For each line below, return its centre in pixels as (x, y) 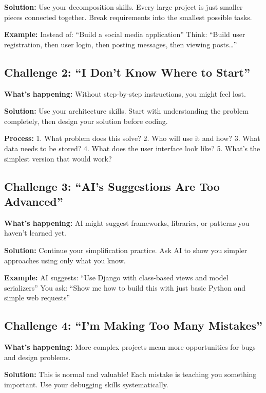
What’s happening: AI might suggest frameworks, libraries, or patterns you (127, 222)
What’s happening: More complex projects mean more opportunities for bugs (130, 347)
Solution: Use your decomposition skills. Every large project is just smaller (123, 7)
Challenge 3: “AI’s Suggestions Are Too (112, 186)
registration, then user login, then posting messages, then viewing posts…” (121, 44)
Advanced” (34, 201)
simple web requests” (37, 298)
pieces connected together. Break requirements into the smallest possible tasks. (128, 17)
